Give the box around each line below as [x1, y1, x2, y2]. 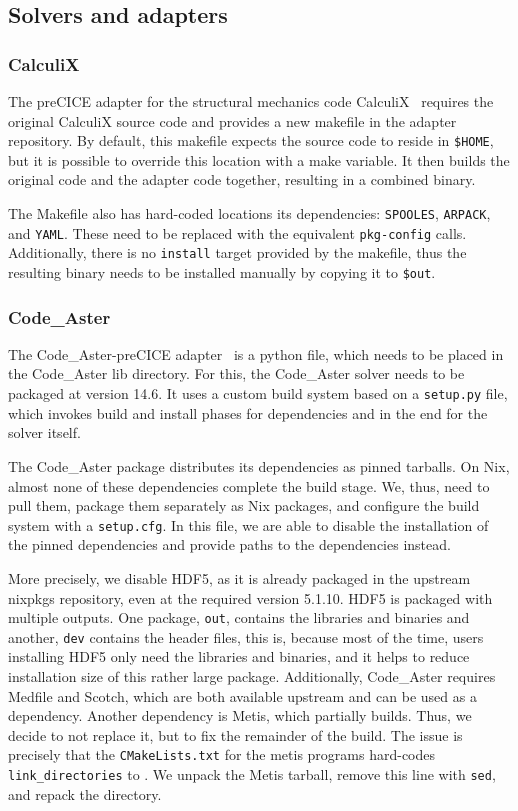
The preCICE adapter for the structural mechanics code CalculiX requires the [8, 91, 494, 111]
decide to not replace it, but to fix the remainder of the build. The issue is [8, 724, 463, 745]
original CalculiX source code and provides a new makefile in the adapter [8, 110, 457, 131]
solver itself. [8, 422, 81, 443]
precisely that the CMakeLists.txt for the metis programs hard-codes [8, 744, 436, 765]
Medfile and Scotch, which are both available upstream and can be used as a [8, 685, 477, 706]
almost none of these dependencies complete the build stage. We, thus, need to [8, 475, 490, 496]
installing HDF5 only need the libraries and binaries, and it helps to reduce [8, 646, 470, 667]
